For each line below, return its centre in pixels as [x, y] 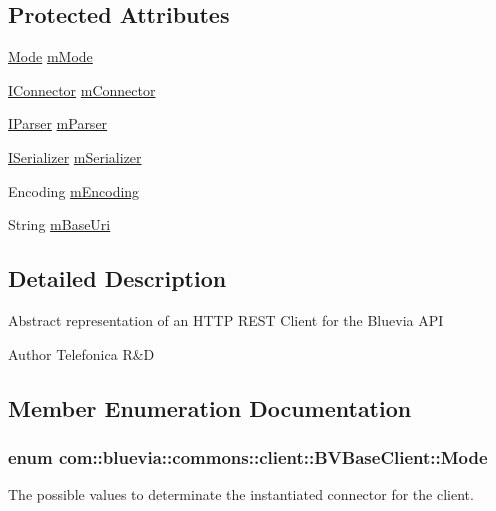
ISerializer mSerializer [75, 156]
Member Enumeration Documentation [210, 407]
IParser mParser [58, 123]
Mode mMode [50, 56]
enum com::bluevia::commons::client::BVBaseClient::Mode [248, 456]
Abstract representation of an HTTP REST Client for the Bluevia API [226, 319]
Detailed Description [117, 278]
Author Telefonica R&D [81, 353]
